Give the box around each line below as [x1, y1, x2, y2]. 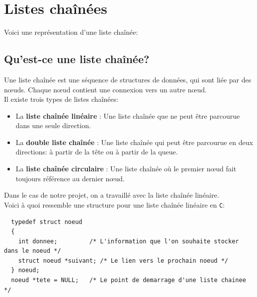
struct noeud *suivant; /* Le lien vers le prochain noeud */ [18, 257, 229, 264]
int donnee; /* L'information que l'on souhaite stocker [18, 237, 239, 245]
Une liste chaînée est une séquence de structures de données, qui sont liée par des [4, 74, 252, 84]
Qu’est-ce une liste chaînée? [4, 51, 150, 67]
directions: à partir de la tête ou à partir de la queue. [15, 147, 178, 157]
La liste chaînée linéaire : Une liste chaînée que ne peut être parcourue [15, 110, 240, 121]
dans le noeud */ [4, 247, 61, 255]
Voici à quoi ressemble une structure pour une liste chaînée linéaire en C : [4, 199, 225, 210]
